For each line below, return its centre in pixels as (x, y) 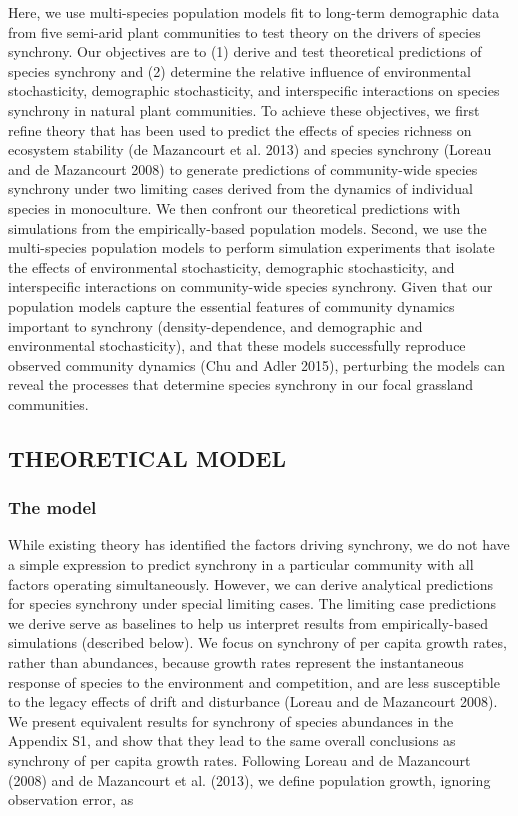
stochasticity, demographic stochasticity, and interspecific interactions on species (254, 90)
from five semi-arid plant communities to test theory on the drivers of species (244, 31)
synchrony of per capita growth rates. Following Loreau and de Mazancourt (239, 760)
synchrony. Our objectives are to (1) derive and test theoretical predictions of (245, 51)
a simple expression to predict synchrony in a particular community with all (241, 564)
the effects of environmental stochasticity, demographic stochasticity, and (231, 266)
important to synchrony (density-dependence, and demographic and (215, 325)
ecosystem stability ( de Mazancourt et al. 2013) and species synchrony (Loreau (250, 149)
